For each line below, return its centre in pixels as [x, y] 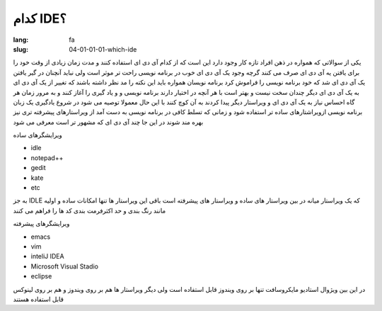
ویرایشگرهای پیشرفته [41, 224]
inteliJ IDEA [47, 256]
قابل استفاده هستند [38, 299]
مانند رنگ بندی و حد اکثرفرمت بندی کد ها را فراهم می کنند [89, 210]
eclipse [41, 276]
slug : [21, 49]
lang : [21, 40]
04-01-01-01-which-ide [103, 49]
